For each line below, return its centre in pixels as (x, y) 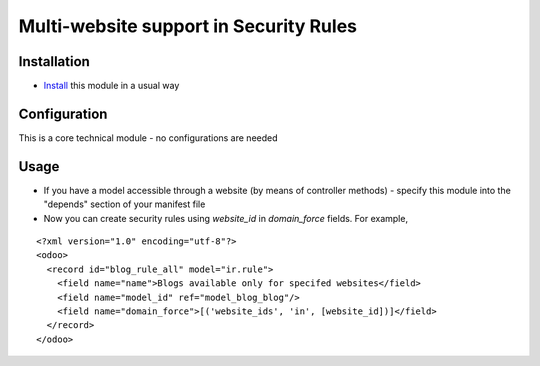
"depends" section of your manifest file (124, 204)
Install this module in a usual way (111, 86)
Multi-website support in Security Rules (187, 26)
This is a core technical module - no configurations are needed (148, 137)
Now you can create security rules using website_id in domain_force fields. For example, (226, 218)
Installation (54, 61)
